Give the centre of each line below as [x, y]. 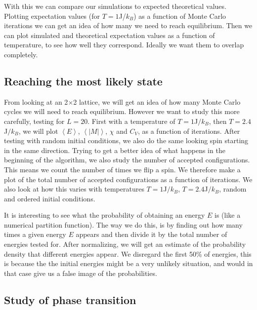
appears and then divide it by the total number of [151, 234]
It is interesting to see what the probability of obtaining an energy [105, 215]
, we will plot [38, 131]
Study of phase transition [70, 299]
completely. [21, 54]
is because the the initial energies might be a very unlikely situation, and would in [128, 263]
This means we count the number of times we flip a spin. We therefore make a [122, 169]
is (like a [228, 215]
